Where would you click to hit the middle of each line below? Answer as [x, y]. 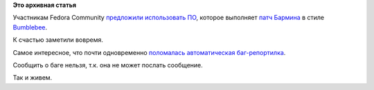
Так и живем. [33, 78]
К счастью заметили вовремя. [58, 40]
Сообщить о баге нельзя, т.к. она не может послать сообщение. [108, 65]
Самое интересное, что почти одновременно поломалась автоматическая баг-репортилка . [149, 52]
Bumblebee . [30, 27]
